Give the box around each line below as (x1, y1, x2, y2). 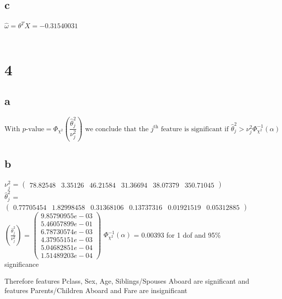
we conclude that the (85, 125, 149, 133)
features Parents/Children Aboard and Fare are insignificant (4, 285, 188, 296)
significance (4, 259, 39, 269)
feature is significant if (161, 125, 229, 133)
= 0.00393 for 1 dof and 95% (134, 229, 221, 240)
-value (26, 125, 45, 133)
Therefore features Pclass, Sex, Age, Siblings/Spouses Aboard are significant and (4, 275, 249, 286)
